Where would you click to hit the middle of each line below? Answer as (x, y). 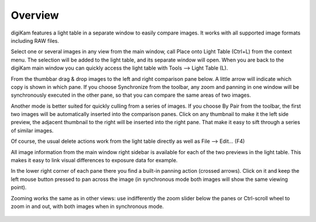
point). (19, 187)
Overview (35, 15)
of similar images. (32, 130)
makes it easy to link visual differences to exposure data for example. (94, 160)
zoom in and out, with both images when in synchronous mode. (87, 206)
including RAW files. (35, 40)
